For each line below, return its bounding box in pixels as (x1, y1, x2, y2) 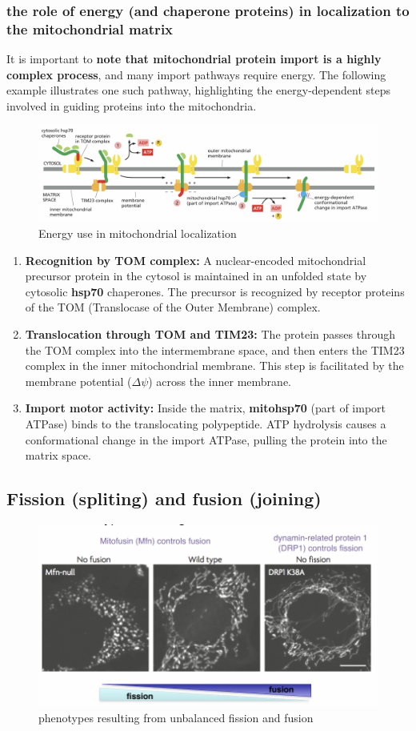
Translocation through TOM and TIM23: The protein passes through (25, 325, 396, 342)
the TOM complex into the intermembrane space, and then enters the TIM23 (25, 341, 405, 358)
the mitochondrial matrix (6, 18, 174, 38)
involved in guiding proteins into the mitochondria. (6, 97, 257, 114)
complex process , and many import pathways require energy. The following (6, 66, 386, 82)
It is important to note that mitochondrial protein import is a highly (6, 50, 382, 67)
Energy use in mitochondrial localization (38, 225, 237, 242)
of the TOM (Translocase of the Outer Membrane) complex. (25, 299, 321, 315)
